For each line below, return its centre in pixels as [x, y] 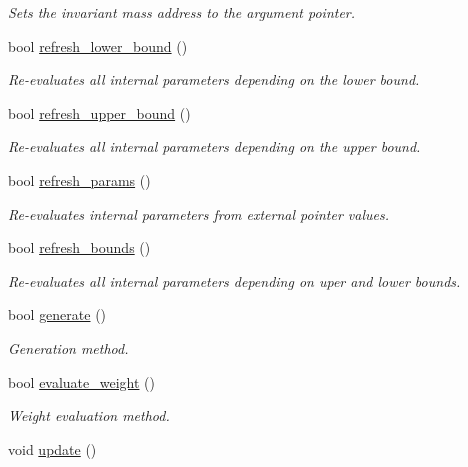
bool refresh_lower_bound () [98, 45]
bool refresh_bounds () [79, 247]
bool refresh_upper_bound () [99, 112]
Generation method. [68, 347]
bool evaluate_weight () [82, 381]
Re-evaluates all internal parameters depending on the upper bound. [214, 146]
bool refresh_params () [79, 179]
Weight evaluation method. [89, 415]
